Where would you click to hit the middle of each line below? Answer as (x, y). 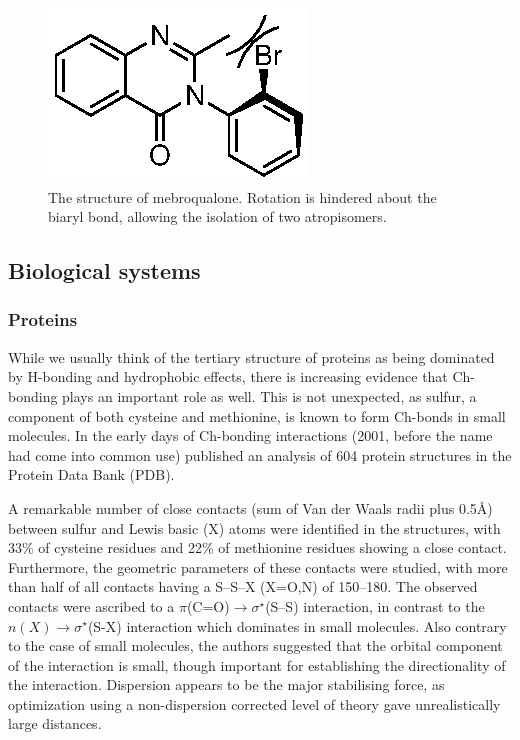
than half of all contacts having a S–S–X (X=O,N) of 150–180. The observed (243, 586)
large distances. (55, 723)
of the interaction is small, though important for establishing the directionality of (257, 664)
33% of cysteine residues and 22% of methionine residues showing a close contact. (257, 547)
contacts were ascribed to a (91, 605)
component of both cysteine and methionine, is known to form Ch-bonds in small (257, 415)
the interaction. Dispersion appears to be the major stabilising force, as (226, 684)
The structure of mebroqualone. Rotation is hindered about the (242, 196)
